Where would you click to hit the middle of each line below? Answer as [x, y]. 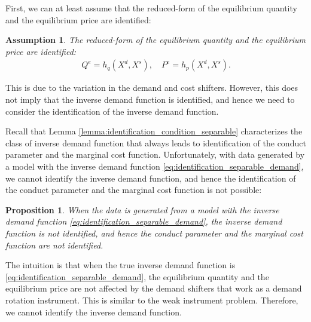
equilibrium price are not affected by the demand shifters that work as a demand [154, 288]
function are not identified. [54, 245]
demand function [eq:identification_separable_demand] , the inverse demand [144, 221]
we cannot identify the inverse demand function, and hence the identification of [151, 178]
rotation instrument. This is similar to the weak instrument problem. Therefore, [152, 300]
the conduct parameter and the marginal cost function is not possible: [134, 190]
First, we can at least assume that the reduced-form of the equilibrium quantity [151, 8]
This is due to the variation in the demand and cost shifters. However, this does [152, 88]
